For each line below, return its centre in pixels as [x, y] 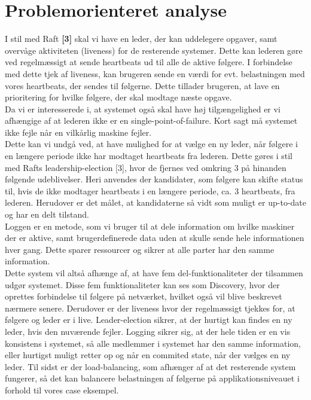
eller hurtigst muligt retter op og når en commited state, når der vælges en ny [148, 355]
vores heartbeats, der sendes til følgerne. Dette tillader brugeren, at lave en [142, 85]
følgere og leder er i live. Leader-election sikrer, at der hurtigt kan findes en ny [149, 320]
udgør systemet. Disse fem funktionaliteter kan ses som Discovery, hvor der [142, 284]
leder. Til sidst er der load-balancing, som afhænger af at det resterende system [150, 366]
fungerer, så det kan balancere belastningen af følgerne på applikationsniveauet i [152, 378]
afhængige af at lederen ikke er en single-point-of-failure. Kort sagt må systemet [151, 120]
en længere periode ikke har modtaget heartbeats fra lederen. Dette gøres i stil [149, 156]
